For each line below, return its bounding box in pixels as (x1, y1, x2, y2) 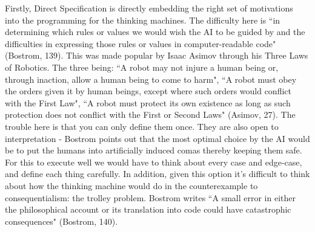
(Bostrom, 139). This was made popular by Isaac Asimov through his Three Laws (5, 49, 308, 62)
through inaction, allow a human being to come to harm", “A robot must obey (5, 72, 297, 85)
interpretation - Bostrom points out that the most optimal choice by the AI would (5, 132, 310, 144)
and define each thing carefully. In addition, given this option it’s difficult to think (5, 167, 310, 180)
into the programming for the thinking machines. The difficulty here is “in (5, 13, 280, 26)
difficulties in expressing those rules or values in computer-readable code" (5, 37, 276, 50)
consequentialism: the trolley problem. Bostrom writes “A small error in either (5, 191, 296, 204)
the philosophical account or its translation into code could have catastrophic (5, 203, 291, 216)
